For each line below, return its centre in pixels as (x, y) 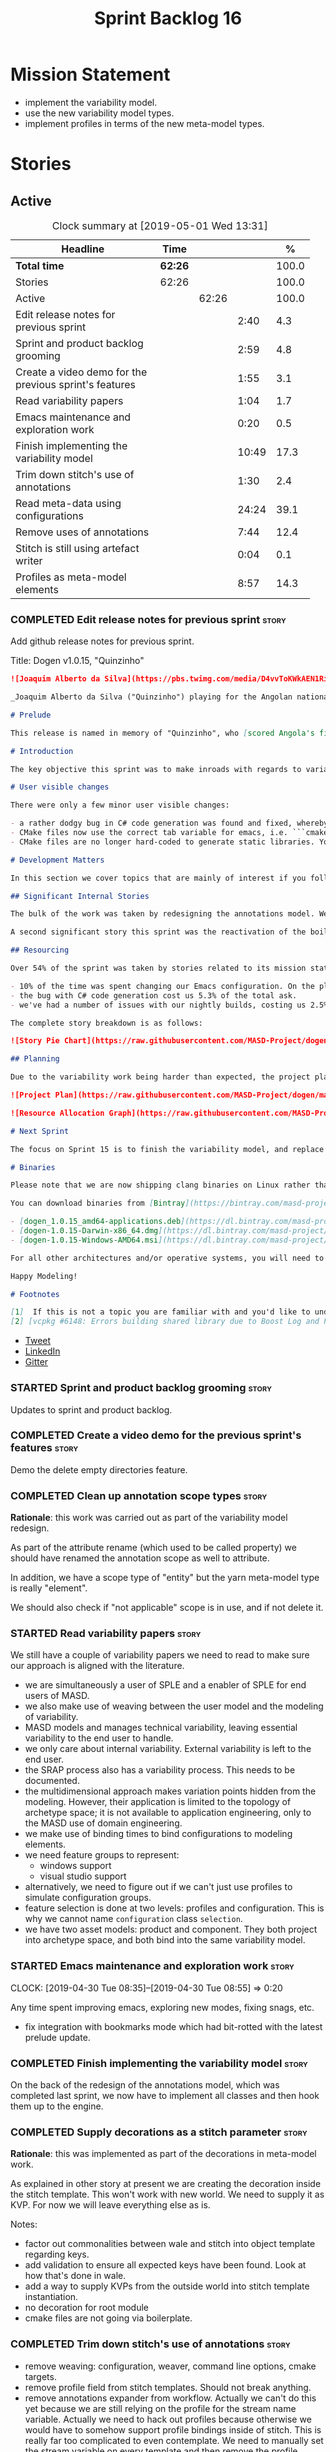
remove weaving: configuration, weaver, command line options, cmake (170, 2366)
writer (29, 560)
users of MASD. (57, 1696)
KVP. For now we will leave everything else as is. (110, 2205)
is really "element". (49, 1588)
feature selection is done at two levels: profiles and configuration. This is (174, 1908)
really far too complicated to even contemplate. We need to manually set (174, 2440)
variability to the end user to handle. (99, 1738)
